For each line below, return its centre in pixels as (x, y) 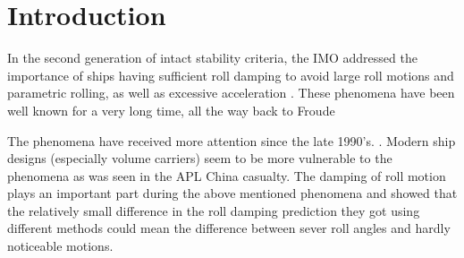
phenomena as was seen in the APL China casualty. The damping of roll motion (227, 175)
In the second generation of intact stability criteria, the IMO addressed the (212, 58)
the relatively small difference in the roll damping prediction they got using (214, 210)
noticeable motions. (60, 246)
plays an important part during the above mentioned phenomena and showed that (232, 193)
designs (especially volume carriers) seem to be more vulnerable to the (200, 158)
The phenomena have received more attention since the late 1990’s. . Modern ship (232, 140)
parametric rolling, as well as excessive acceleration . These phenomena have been (231, 93)
